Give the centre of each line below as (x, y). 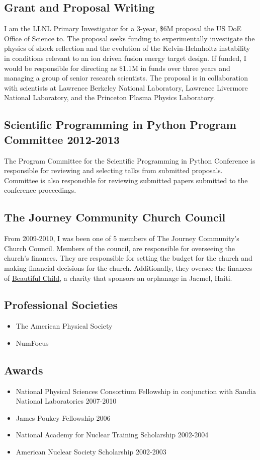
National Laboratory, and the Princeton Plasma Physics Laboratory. (110, 97)
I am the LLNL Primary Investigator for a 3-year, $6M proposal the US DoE (123, 28)
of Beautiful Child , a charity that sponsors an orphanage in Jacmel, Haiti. (118, 278)
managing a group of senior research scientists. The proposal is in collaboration (126, 78)
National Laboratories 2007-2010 (66, 401)
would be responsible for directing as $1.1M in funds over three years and (117, 68)
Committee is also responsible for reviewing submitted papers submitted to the (126, 180)
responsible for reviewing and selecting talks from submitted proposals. (113, 170)
